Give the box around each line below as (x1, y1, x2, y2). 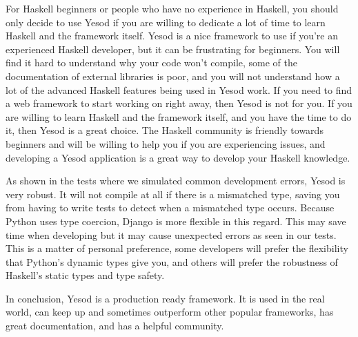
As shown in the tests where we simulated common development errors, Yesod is (6, 173, 346, 188)
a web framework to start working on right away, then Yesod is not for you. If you (6, 96, 352, 110)
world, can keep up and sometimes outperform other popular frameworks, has (6, 305, 334, 319)
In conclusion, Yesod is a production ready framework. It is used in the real (6, 291, 325, 305)
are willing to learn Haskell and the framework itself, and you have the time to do (6, 109, 352, 124)
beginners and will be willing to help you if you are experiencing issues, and (6, 136, 326, 151)
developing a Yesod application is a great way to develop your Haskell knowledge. (6, 150, 350, 164)
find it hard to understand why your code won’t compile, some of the (6, 55, 298, 70)
